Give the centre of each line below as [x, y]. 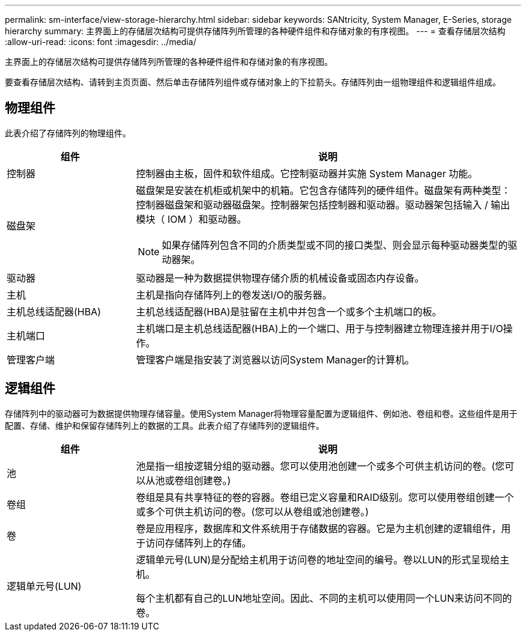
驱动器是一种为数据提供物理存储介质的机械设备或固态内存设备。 [280, 278]
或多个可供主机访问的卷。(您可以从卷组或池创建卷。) [252, 511]
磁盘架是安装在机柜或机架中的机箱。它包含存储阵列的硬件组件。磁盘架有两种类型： [323, 190]
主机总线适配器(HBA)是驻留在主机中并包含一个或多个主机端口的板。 [289, 311]
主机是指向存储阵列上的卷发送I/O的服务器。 [234, 295]
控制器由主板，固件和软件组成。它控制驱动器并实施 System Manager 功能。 [307, 173]
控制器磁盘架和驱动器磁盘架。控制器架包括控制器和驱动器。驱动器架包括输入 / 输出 [323, 204]
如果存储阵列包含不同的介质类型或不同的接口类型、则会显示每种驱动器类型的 [335, 245]
